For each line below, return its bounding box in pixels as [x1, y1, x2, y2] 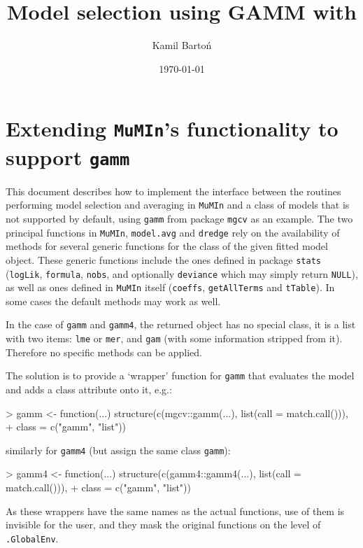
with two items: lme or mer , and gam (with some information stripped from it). [6, 331, 343, 346]
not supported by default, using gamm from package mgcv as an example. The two [6, 211, 353, 225]
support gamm [6, 142, 130, 171]
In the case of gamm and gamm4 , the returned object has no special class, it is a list [6, 317, 356, 332]
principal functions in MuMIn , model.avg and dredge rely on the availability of [6, 225, 340, 239]
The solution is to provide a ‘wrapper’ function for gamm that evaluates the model [6, 368, 355, 383]
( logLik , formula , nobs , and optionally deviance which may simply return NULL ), [6, 266, 358, 281]
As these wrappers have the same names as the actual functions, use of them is [6, 503, 345, 518]
